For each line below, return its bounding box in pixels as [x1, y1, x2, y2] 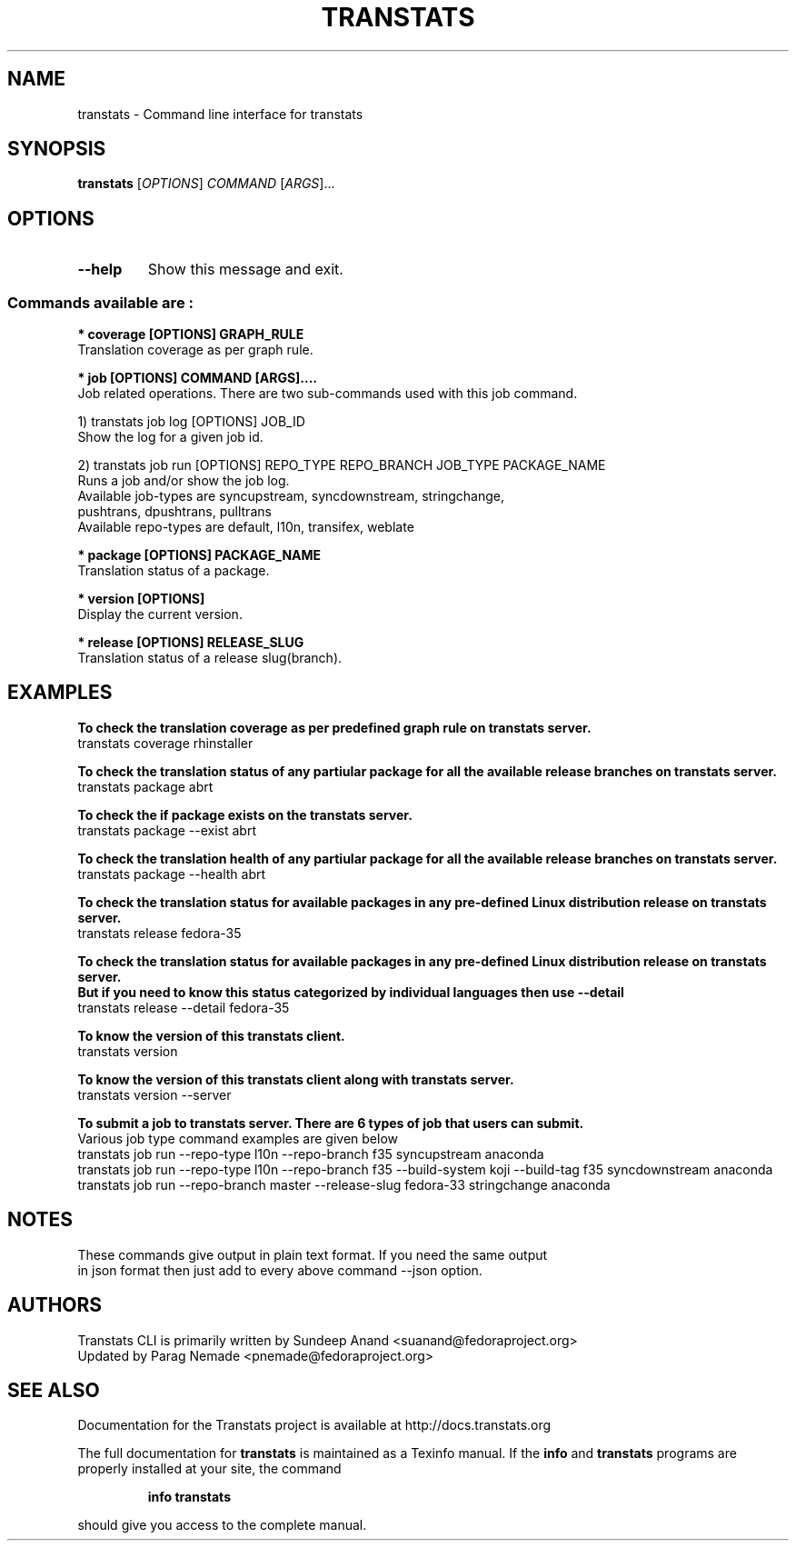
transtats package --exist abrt [77, 822, 257, 838]
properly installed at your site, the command [77, 1461, 342, 1477]
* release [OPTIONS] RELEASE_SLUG [77, 634, 304, 651]
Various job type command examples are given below [77, 1130, 398, 1146]
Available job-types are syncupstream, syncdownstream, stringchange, [77, 488, 505, 504]
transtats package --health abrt [77, 865, 266, 882]
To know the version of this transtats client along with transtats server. [77, 1071, 514, 1087]
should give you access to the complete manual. [77, 1517, 367, 1533]
